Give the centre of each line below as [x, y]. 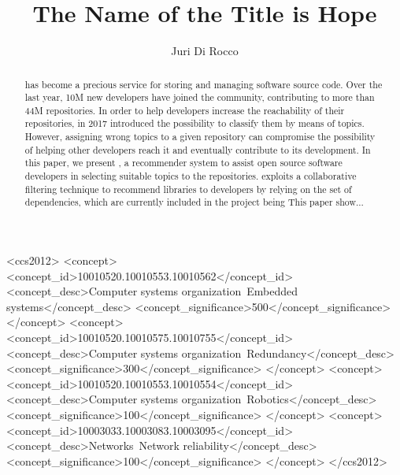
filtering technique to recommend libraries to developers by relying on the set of [188, 189]
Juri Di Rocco [205, 51]
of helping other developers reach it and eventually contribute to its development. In [198, 149]
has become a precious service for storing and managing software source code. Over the [204, 84]
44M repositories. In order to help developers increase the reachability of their [185, 110]
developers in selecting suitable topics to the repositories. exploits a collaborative [191, 176]
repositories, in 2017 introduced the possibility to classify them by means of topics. [194, 123]
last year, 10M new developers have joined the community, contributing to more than [200, 97]
